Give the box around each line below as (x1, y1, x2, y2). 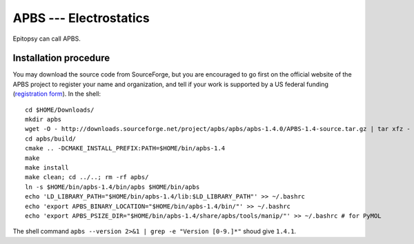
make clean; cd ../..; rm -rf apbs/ (25, 173, 149, 181)
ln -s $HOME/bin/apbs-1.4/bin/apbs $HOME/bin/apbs (25, 183, 200, 191)
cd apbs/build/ (25, 134, 77, 143)
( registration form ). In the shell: (12, 90, 101, 98)
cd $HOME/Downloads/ (25, 105, 95, 114)
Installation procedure (12, 52, 110, 64)
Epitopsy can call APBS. (12, 34, 81, 43)
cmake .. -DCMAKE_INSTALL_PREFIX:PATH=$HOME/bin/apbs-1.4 (25, 145, 226, 152)
